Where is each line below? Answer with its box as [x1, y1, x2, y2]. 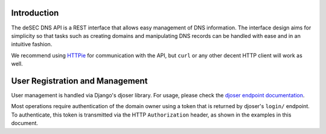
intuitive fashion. [11, 41, 53, 48]
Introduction [11, 8, 59, 18]
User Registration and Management [11, 76, 148, 86]
